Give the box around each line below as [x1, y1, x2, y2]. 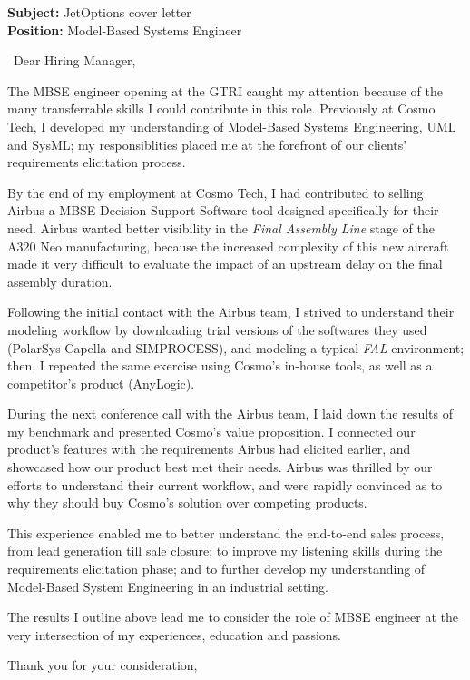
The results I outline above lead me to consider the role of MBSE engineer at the [7, 607, 458, 626]
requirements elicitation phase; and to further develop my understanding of [7, 559, 426, 578]
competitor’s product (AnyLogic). [7, 373, 195, 392]
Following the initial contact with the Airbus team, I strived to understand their [7, 302, 455, 321]
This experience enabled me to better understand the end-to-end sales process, [7, 523, 445, 542]
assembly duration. [7, 271, 113, 291]
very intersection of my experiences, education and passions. [7, 625, 341, 644]
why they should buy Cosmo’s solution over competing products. [7, 493, 367, 512]
